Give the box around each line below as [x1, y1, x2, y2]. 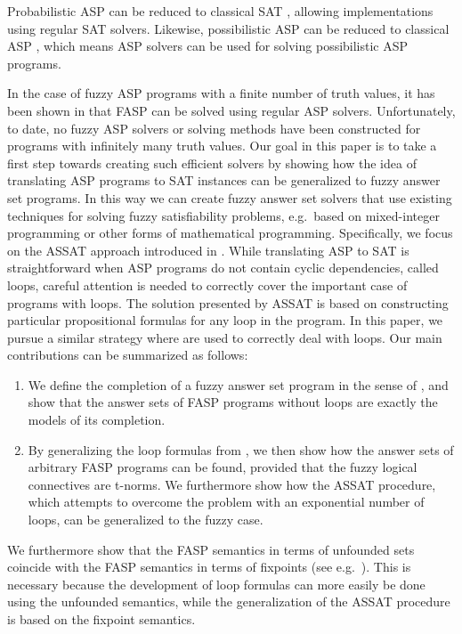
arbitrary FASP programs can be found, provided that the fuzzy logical [28, 458, 417, 476]
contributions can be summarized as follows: [7, 345, 248, 364]
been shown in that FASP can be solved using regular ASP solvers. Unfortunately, [7, 101, 456, 119]
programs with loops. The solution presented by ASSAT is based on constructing [7, 293, 449, 312]
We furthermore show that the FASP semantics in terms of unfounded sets [7, 540, 415, 558]
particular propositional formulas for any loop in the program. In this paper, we [7, 311, 443, 329]
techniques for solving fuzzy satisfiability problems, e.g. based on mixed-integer [7, 206, 440, 224]
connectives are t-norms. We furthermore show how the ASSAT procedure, [28, 475, 436, 493]
